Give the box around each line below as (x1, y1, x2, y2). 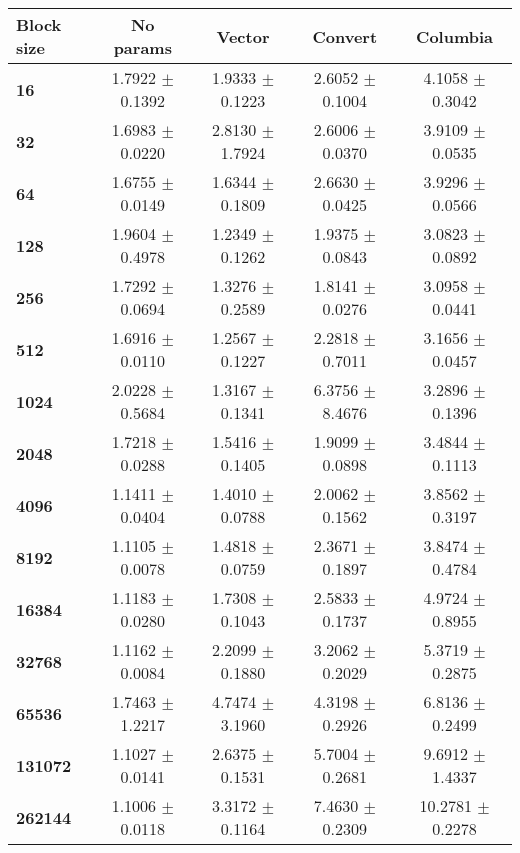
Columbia (416, 24, 494, 48)
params (113, 36, 172, 59)
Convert (312, 24, 378, 48)
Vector (216, 24, 270, 48)
